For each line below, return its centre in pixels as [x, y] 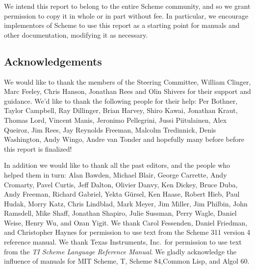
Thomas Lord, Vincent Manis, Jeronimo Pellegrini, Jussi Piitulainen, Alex [115, 120]
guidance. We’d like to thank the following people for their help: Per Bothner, [121, 101]
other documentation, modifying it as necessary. [76, 34]
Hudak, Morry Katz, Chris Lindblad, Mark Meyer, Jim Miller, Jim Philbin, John [126, 203]
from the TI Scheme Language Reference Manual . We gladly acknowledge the [120, 251]
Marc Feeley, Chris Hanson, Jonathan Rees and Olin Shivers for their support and [127, 91]
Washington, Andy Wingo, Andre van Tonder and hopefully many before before [124, 139]
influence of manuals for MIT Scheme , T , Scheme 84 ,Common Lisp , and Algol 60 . [127, 261]
